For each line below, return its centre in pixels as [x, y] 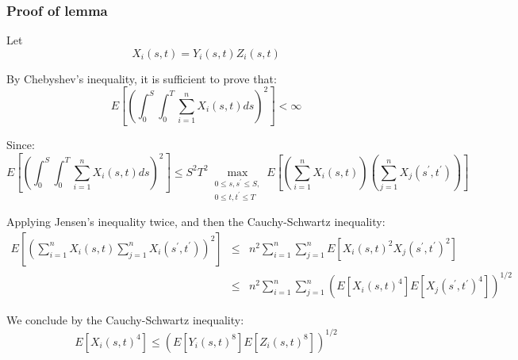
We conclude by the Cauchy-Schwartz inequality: [125, 320]
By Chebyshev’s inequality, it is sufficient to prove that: [142, 78]
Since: [21, 145]
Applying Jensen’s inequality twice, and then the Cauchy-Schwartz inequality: [196, 222]
